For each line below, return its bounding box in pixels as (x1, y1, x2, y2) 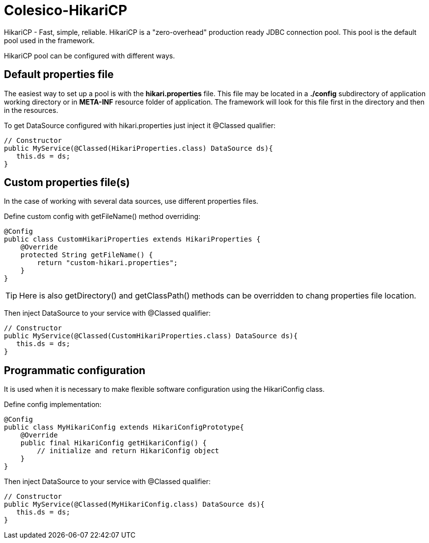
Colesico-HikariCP (4, 2, 128, 19)
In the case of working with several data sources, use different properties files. (4, 197, 259, 206)
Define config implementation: (4, 400, 102, 409)
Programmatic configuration (4, 364, 146, 377)
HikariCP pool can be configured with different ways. (4, 51, 175, 60)
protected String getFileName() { (20, 251, 153, 259)
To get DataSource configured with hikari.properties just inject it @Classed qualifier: (4, 121, 276, 130)
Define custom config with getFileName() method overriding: (4, 212, 201, 221)
